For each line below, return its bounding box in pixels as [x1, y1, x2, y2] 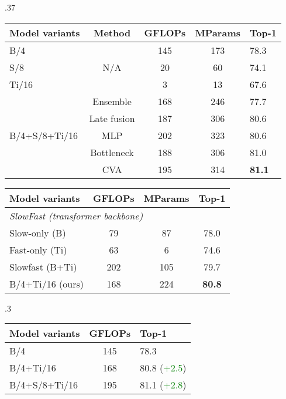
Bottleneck [90, 145, 134, 159]
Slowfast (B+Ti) [9, 259, 77, 273]
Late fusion [89, 111, 135, 125]
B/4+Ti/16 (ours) [9, 276, 84, 290]
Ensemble [92, 94, 132, 108]
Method [93, 25, 131, 39]
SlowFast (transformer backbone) [9, 208, 143, 222]
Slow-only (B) [9, 225, 66, 239]
